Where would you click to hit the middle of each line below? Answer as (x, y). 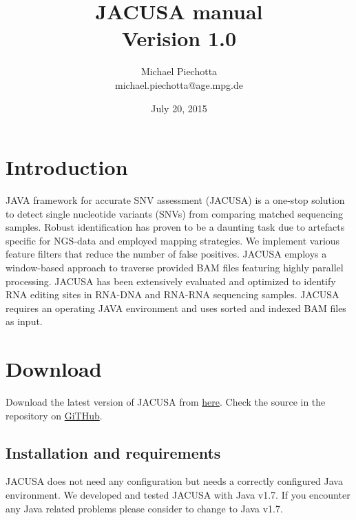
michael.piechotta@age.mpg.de (179, 84)
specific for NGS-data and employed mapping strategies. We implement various (173, 240)
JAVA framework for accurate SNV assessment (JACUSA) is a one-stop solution (175, 200)
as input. (24, 321)
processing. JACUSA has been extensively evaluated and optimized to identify (171, 281)
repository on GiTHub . (54, 415)
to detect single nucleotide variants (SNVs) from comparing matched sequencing (175, 213)
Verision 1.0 (179, 38)
